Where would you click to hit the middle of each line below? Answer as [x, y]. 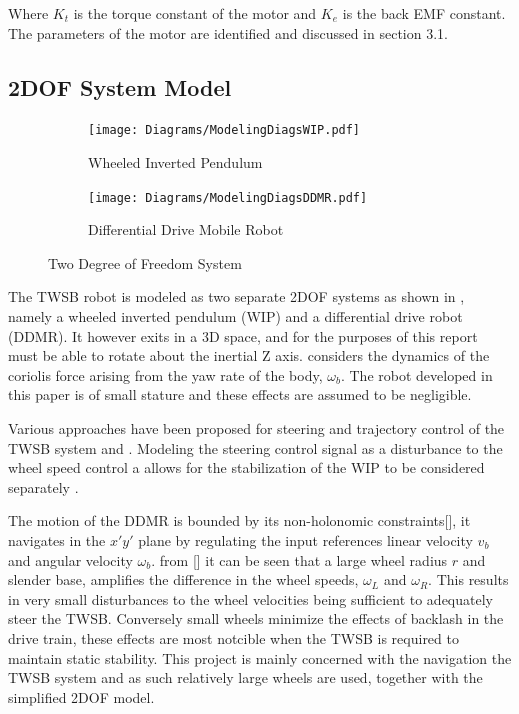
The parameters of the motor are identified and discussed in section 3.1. [228, 32]
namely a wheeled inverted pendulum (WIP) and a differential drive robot [235, 316]
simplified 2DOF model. [81, 696]
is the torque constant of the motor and [195, 13]
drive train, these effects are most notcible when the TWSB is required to [233, 637]
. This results [468, 579]
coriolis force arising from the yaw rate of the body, [165, 374]
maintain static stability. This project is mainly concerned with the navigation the [260, 657]
